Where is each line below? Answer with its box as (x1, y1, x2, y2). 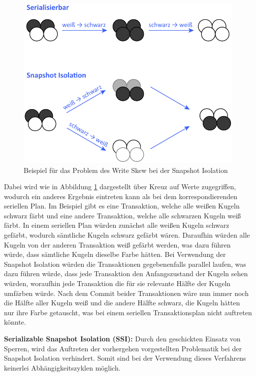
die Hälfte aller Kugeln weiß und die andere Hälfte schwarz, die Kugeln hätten (4, 297, 240, 308)
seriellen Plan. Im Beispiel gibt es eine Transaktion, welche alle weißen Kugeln (4, 201, 240, 211)
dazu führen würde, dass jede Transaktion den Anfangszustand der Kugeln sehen (4, 268, 248, 279)
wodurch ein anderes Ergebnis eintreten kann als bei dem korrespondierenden (4, 191, 238, 201)
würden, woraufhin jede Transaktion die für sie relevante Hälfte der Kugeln (4, 278, 231, 289)
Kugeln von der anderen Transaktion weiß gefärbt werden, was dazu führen (4, 239, 231, 250)
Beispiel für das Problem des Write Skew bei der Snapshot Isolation (24, 165, 228, 175)
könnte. (4, 317, 26, 327)
